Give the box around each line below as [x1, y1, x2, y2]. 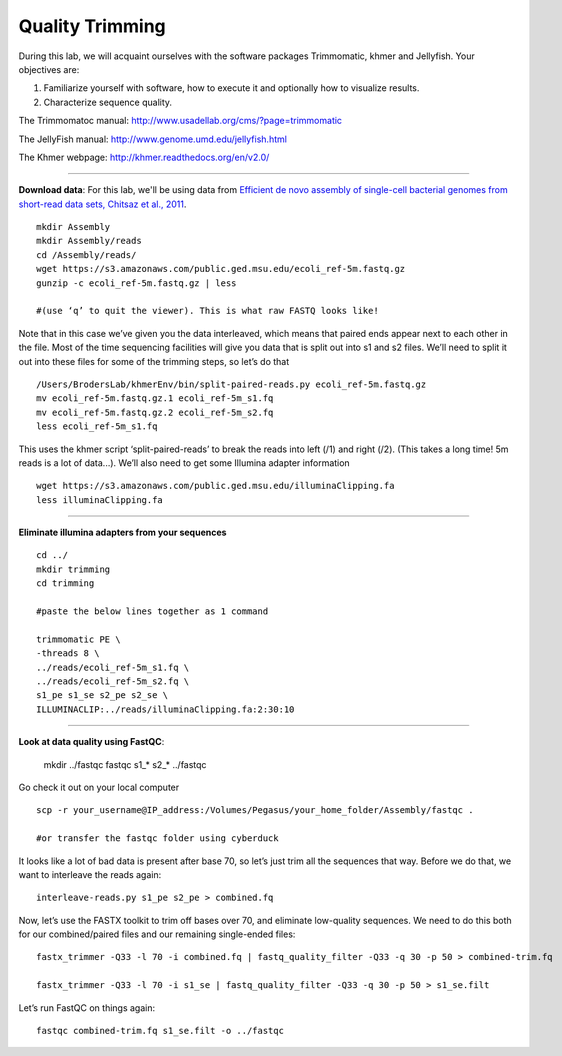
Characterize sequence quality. [43, 96, 173, 108]
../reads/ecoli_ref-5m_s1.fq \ [36, 661, 190, 673]
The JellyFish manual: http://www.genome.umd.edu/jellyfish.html [18, 133, 287, 145]
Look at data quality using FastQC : [18, 736, 165, 748]
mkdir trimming [36, 563, 111, 575]
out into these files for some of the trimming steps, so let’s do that [18, 355, 290, 367]
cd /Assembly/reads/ [36, 249, 137, 260]
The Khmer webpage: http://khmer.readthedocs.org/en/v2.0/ [18, 151, 270, 163]
